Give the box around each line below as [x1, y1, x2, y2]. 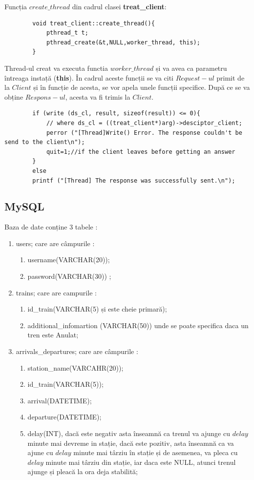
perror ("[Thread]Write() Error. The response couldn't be [46, 129, 242, 136]
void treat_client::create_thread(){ [32, 20, 155, 27]
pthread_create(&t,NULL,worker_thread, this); [46, 39, 200, 46]
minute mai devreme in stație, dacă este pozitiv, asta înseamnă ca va [27, 438, 234, 448]
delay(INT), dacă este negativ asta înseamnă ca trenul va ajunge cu [27, 428, 230, 438]
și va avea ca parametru [156, 63, 227, 73]
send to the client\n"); [4, 139, 85, 146]
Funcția [4, 1, 27, 11]
